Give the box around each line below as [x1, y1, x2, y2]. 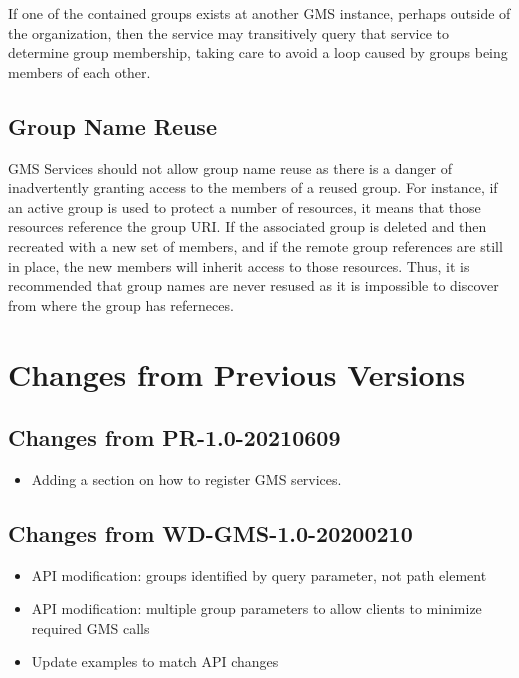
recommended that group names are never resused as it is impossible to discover [8, 275, 499, 296]
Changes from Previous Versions [8, 353, 466, 394]
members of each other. [8, 61, 151, 82]
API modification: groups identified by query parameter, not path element [31, 564, 487, 585]
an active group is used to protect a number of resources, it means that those [8, 196, 481, 217]
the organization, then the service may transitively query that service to [8, 22, 450, 43]
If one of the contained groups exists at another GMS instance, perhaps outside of [8, 3, 511, 23]
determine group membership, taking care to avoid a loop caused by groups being [8, 42, 508, 63]
